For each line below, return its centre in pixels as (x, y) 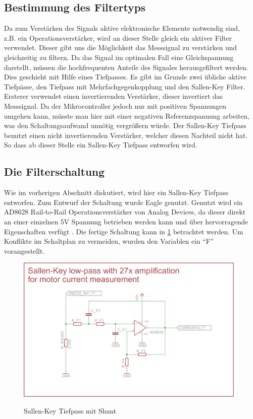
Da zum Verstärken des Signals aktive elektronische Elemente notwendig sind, (122, 28)
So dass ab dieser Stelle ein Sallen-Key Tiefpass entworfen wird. (101, 145)
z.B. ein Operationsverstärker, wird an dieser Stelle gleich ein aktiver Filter (118, 37)
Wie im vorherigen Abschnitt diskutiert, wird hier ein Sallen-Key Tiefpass (116, 192)
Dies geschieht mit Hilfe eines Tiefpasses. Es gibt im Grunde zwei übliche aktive (125, 77)
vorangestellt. (24, 250)
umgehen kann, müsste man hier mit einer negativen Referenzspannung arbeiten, (127, 115)
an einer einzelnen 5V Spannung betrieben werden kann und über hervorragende (126, 221)
